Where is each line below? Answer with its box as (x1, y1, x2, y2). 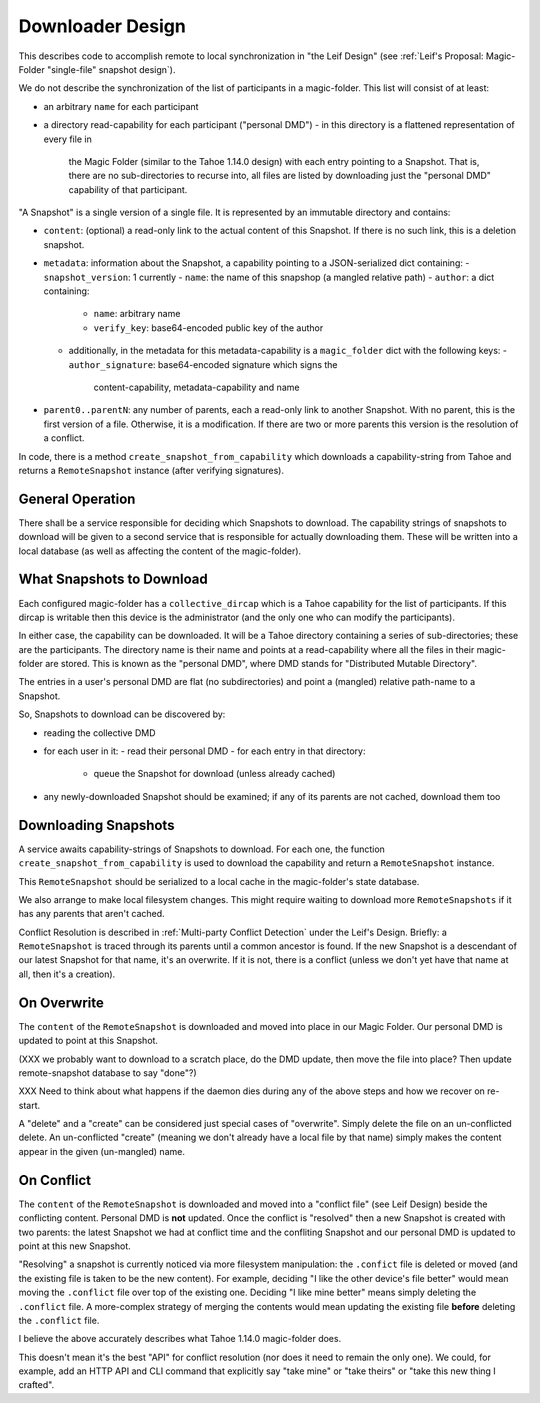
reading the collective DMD (43, 726, 156, 739)
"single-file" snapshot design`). (46, 63, 176, 75)
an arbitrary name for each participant (43, 100, 199, 112)
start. (18, 1099, 41, 1111)
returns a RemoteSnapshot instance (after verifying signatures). (18, 464, 285, 476)
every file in (43, 133, 92, 145)
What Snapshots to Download (18, 571, 209, 588)
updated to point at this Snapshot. (18, 1035, 159, 1047)
